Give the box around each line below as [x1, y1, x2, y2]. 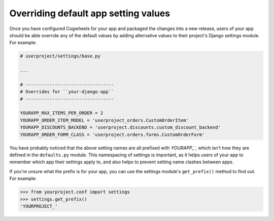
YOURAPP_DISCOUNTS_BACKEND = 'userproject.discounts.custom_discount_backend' [20, 125, 221, 130]
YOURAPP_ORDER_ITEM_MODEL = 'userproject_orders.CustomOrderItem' [20, 117, 189, 123]
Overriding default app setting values [9, 8, 170, 19]
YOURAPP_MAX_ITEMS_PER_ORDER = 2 [20, 110, 104, 116]
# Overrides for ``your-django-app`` [20, 89, 114, 95]
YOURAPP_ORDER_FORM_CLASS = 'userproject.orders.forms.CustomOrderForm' [20, 131, 205, 137]
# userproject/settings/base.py [20, 53, 101, 59]
